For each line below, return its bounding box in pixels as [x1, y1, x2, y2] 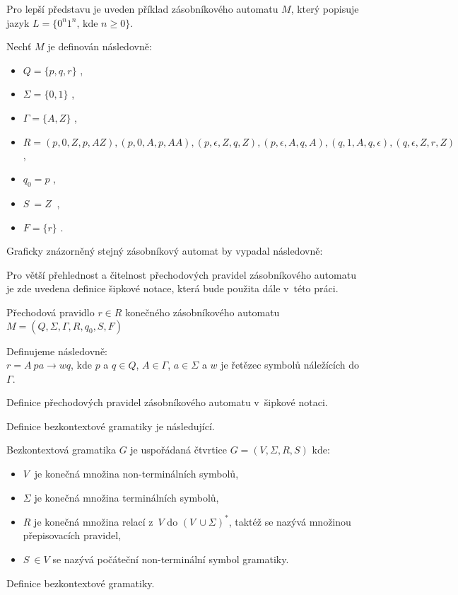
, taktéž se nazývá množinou [228, 514, 351, 528]
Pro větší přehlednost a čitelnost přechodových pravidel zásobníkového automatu [6, 267, 356, 282]
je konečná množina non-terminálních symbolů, [34, 466, 239, 481]
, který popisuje [290, 1, 359, 16]
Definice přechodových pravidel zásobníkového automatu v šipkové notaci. [6, 395, 328, 410]
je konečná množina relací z [34, 514, 153, 528]
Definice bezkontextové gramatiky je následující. [6, 418, 215, 433]
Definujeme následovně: [6, 343, 107, 358]
